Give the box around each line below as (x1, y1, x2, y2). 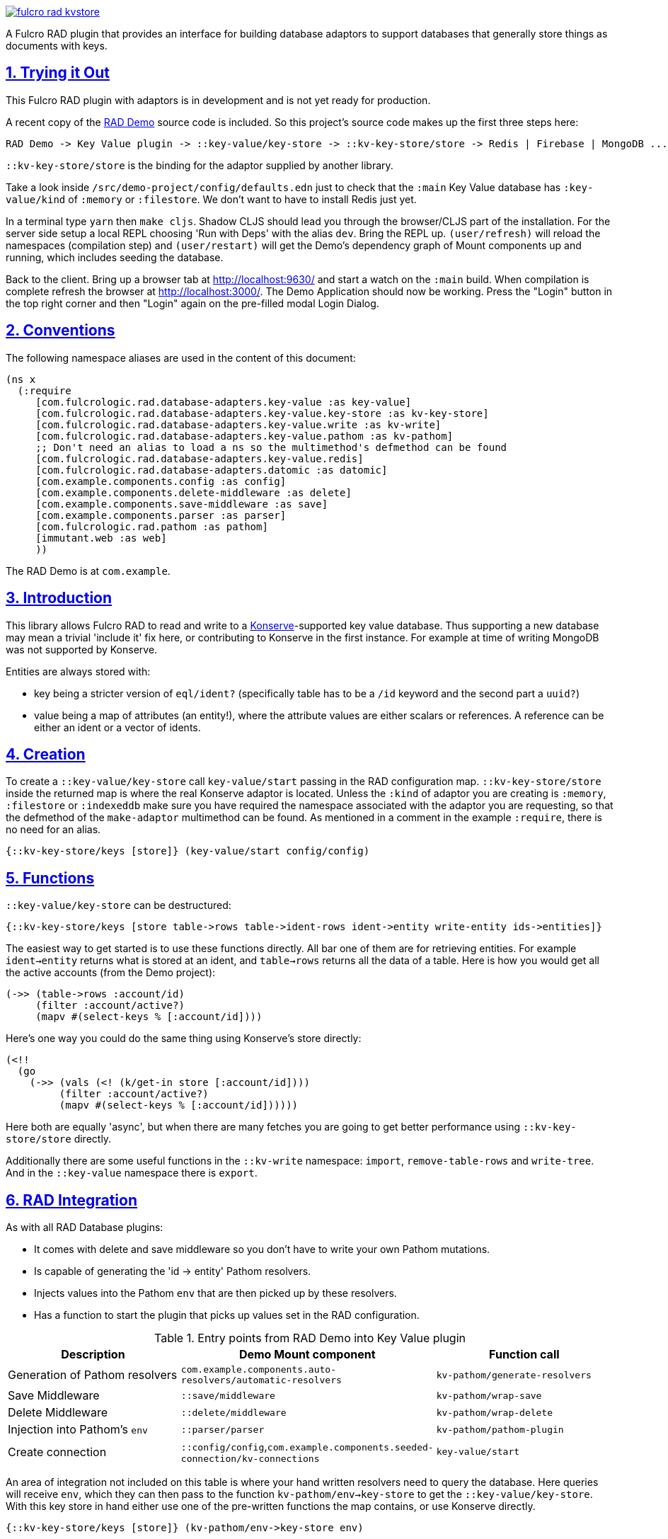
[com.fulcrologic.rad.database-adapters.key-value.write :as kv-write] (35, 418, 442, 430)
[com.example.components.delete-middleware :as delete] (35, 486, 352, 498)
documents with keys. (6, 40, 108, 52)
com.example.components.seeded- (267, 1442, 434, 1453)
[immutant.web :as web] (35, 532, 167, 544)
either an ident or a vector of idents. (34, 721, 201, 733)
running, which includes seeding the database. (6, 251, 224, 263)
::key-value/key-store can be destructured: (6, 899, 231, 912)
